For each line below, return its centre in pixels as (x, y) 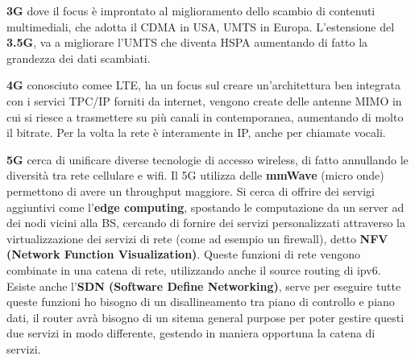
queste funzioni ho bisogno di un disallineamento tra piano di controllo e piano (201, 302)
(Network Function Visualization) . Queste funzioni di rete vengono (184, 254)
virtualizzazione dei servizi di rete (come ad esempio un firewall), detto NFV (197, 238)
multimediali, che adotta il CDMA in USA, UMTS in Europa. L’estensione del (201, 26)
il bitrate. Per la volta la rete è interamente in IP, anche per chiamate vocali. (196, 132)
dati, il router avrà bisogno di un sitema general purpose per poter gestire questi (205, 317)
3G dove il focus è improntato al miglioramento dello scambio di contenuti (191, 10)
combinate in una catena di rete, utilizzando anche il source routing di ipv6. (194, 269)
